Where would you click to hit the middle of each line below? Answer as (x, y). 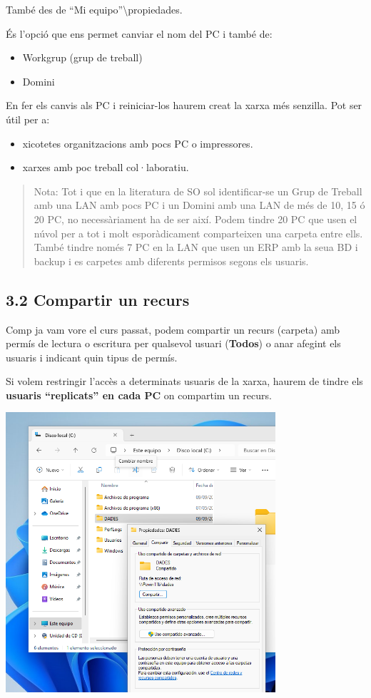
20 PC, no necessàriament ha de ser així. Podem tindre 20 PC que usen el (195, 219)
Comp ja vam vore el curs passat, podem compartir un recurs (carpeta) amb (173, 329)
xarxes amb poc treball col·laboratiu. (106, 167)
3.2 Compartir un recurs (98, 299)
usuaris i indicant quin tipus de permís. (92, 357)
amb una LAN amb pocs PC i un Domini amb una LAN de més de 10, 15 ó (199, 205)
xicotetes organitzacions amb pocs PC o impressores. (138, 143)
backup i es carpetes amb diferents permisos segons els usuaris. (171, 261)
